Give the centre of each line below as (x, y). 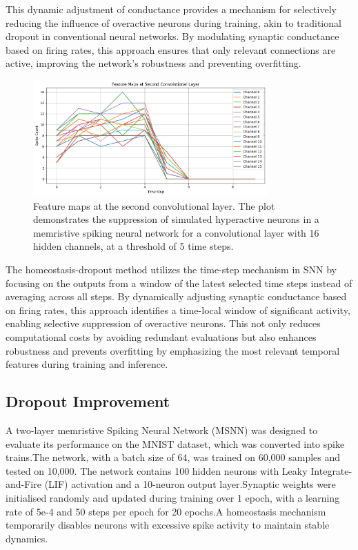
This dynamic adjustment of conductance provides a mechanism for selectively (171, 9)
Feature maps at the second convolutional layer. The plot (154, 205)
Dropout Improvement (88, 401)
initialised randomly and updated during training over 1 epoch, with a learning (173, 497)
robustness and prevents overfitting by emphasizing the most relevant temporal (173, 350)
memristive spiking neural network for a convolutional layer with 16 (176, 232)
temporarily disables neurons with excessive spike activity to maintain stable (168, 525)
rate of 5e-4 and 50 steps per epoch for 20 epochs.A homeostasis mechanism (166, 511)
